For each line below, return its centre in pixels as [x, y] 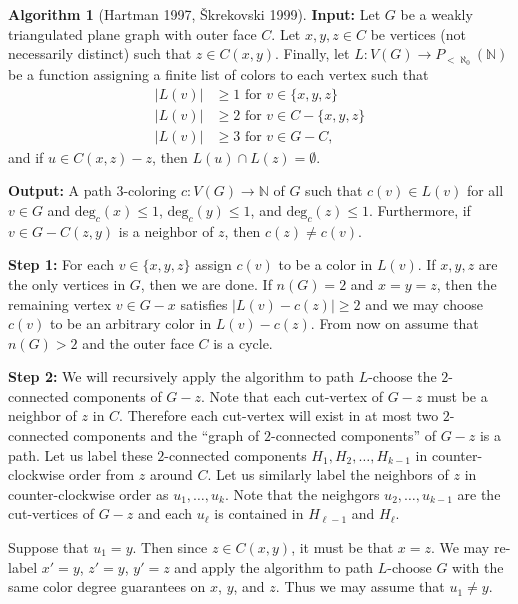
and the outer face [138, 342]
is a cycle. [243, 342]
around [171, 474]
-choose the [402, 376]
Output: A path [60, 190]
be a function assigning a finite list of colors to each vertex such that [218, 74]
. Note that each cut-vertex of [292, 395]
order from [102, 474]
